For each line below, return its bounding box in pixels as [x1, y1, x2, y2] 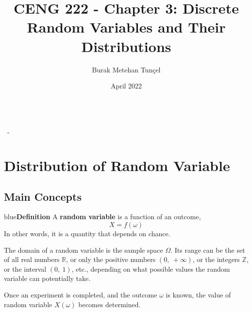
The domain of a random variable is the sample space [4, 244, 163, 255]
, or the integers [192, 254, 240, 264]
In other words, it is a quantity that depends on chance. [4, 228, 170, 239]
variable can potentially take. [4, 273, 91, 283]
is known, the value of [166, 290, 231, 300]
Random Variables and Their [27, 17, 226, 37]
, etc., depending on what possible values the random [71, 263, 230, 274]
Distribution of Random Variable [4, 156, 230, 175]
